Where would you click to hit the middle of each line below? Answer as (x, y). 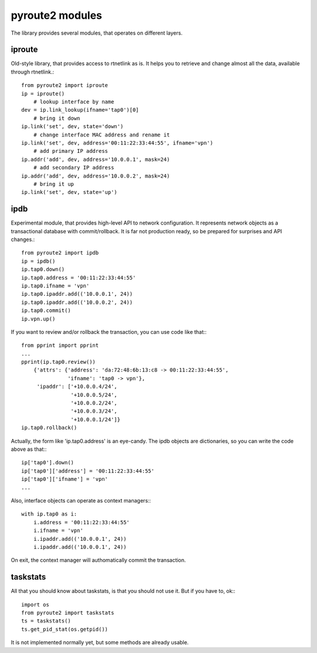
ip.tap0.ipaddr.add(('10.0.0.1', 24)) (77, 294)
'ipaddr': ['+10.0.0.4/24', (77, 387)
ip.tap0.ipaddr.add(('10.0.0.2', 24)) (77, 302)
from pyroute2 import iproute (65, 86)
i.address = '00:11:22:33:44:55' (82, 522)
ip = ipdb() (38, 261)
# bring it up (54, 184)
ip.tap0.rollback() (49, 428)
